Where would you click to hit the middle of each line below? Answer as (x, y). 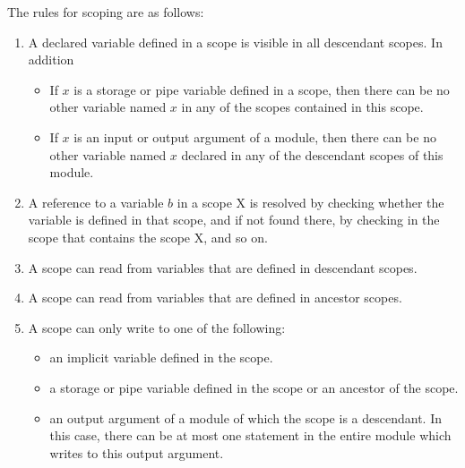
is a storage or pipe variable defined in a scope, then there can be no (262, 89)
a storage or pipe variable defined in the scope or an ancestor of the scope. (254, 387)
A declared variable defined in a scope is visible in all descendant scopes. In (235, 42)
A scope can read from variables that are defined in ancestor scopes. (215, 298)
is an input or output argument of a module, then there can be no (255, 136)
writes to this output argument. (137, 452)
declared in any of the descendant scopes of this (312, 154)
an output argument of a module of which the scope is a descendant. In (245, 417)
